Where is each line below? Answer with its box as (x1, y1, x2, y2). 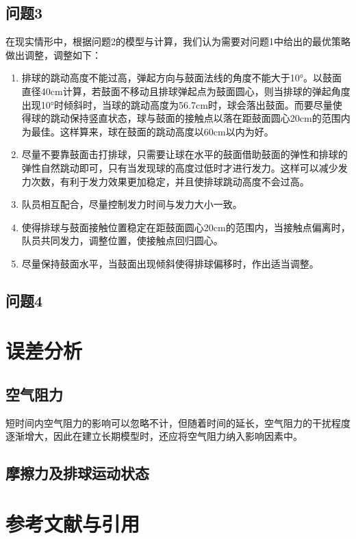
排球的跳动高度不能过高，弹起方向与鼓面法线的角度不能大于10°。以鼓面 (21, 70, 342, 85)
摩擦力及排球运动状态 (5, 462, 149, 484)
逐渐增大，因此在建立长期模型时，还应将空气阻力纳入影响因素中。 (5, 429, 303, 443)
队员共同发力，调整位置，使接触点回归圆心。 (21, 233, 223, 248)
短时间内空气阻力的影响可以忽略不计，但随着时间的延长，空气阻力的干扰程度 (5, 415, 351, 430)
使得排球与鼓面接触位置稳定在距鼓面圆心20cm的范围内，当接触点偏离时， (21, 220, 351, 234)
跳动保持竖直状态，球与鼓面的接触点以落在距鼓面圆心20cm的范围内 (50, 111, 351, 125)
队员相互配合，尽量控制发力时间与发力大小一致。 (21, 197, 242, 211)
